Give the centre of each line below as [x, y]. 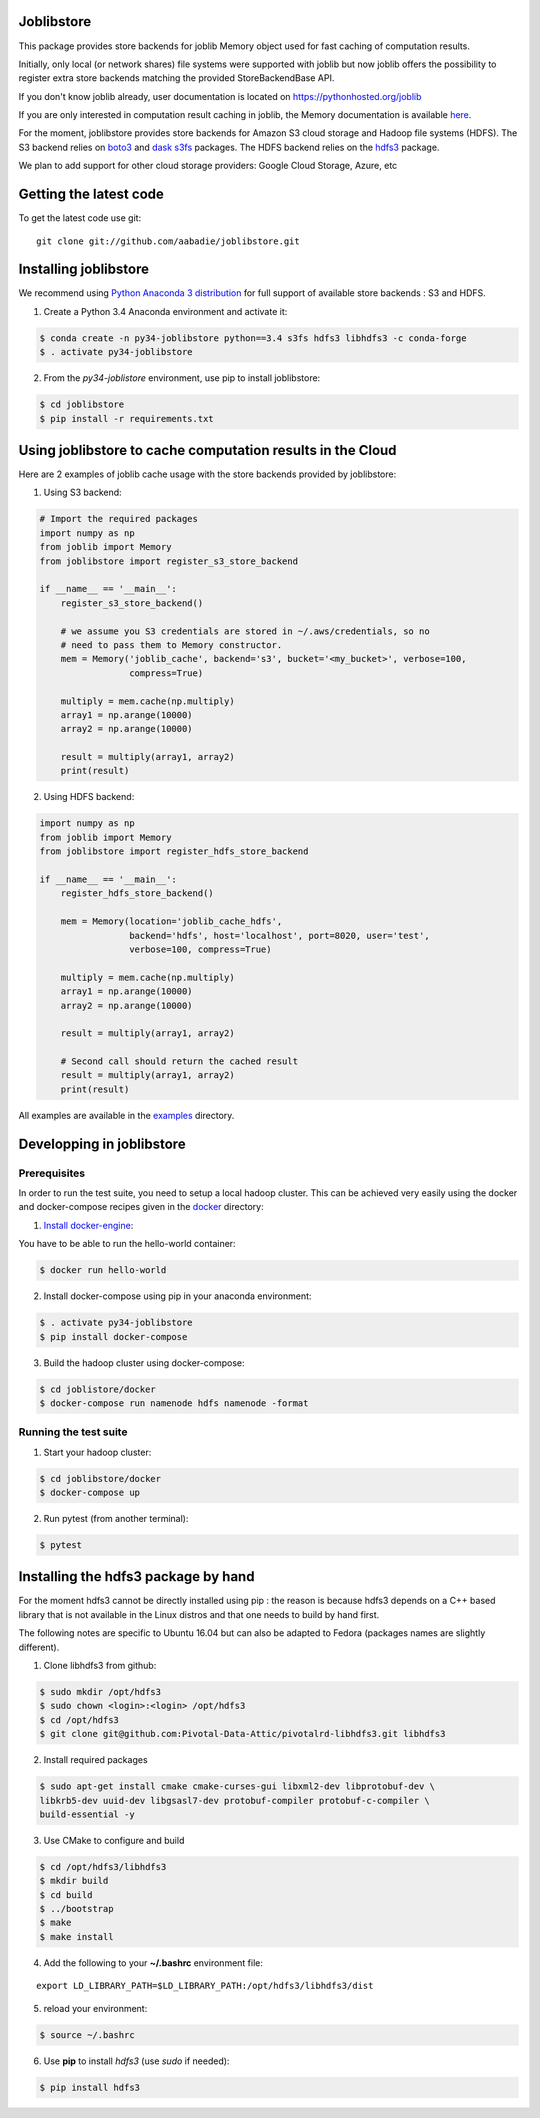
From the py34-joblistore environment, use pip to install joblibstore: [182, 378]
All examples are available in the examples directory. [126, 1115]
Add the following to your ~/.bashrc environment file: [153, 1962]
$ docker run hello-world [103, 1270]
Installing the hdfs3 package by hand [136, 1576]
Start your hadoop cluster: [97, 1452]
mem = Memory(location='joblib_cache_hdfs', [171, 921]
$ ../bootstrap [76, 1909]
